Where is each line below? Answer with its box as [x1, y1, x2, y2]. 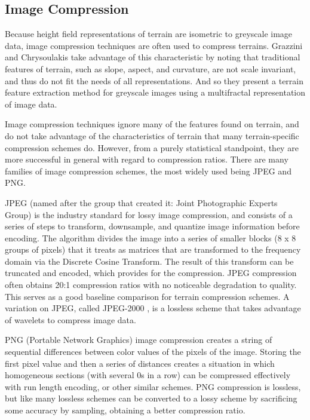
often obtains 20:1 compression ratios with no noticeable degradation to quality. [5, 278, 297, 291]
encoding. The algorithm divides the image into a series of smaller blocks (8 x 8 [5, 231, 296, 244]
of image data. [5, 97, 57, 110]
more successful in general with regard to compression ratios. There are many [5, 153, 288, 165]
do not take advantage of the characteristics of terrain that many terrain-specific [5, 129, 299, 142]
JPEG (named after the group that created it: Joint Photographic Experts [5, 196, 278, 209]
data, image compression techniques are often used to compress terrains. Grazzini [5, 39, 303, 51]
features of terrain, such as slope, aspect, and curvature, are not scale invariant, [5, 62, 296, 75]
